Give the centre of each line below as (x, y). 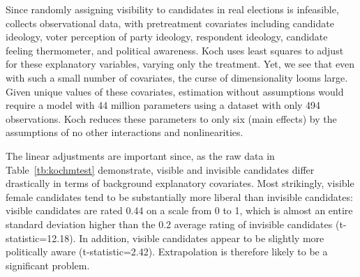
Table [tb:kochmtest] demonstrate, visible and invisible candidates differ (160, 169)
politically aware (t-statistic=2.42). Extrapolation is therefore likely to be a (167, 252)
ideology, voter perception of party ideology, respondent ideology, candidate (167, 37)
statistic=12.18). (41, 238)
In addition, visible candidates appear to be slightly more (202, 238)
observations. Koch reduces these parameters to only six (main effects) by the (171, 118)
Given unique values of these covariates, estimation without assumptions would (175, 91)
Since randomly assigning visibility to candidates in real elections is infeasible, (172, 9)
